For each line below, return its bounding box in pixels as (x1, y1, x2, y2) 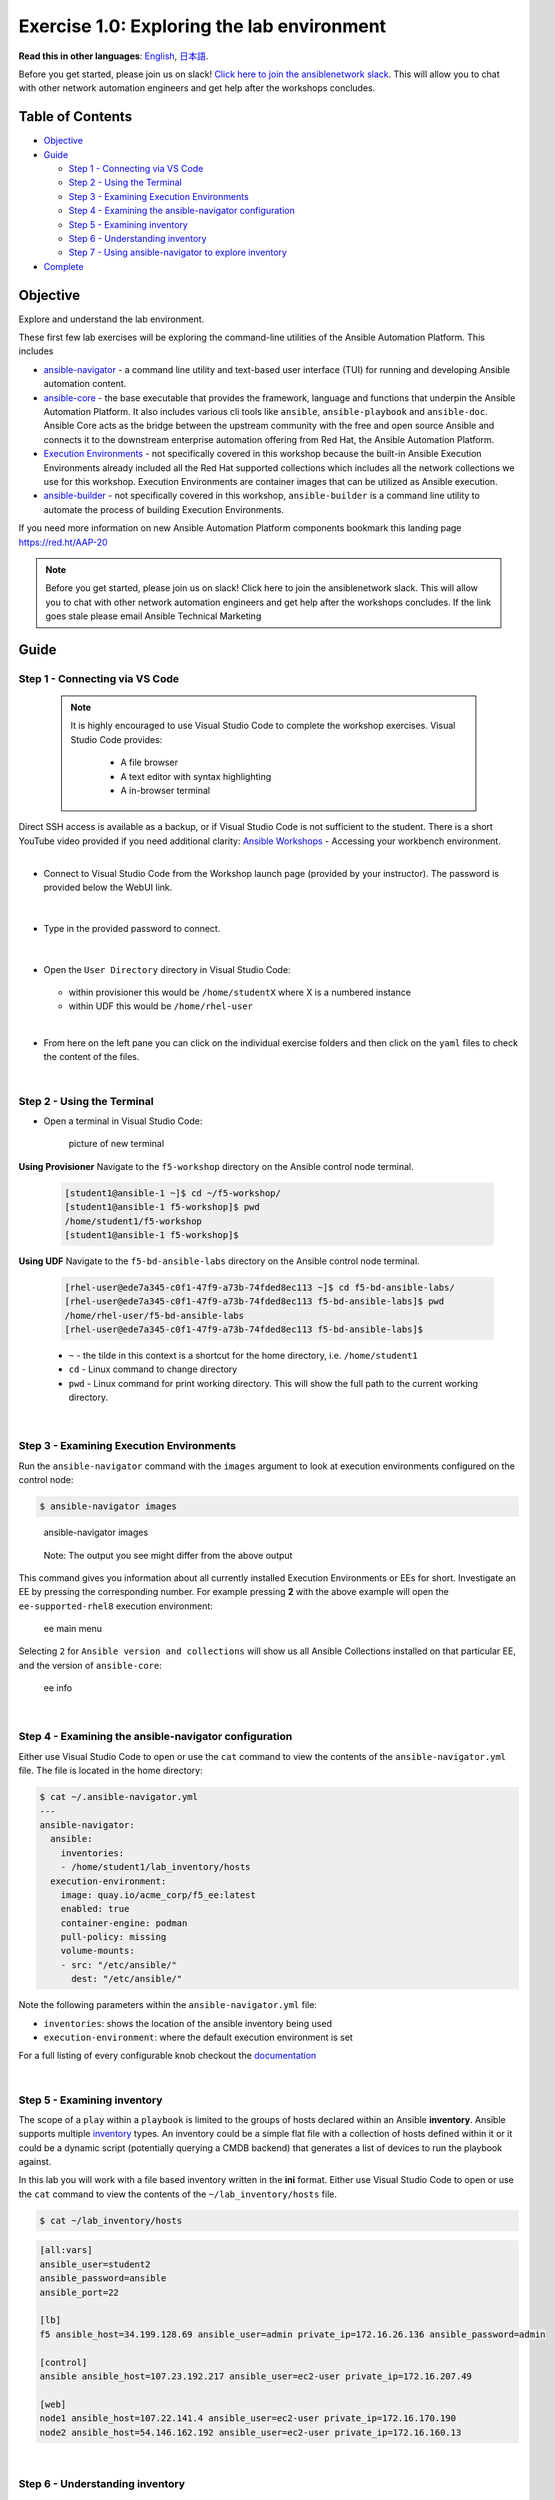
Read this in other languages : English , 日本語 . (18, 50, 209, 62)
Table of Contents (18, 108, 133, 125)
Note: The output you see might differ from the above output (43, 1549, 293, 1561)
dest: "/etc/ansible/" (71, 1973, 183, 1985)
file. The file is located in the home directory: (18, 1765, 204, 1777)
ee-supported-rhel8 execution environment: (18, 1600, 214, 1612)
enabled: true (60, 1903, 130, 1915)
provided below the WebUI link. (43, 881, 173, 893)
